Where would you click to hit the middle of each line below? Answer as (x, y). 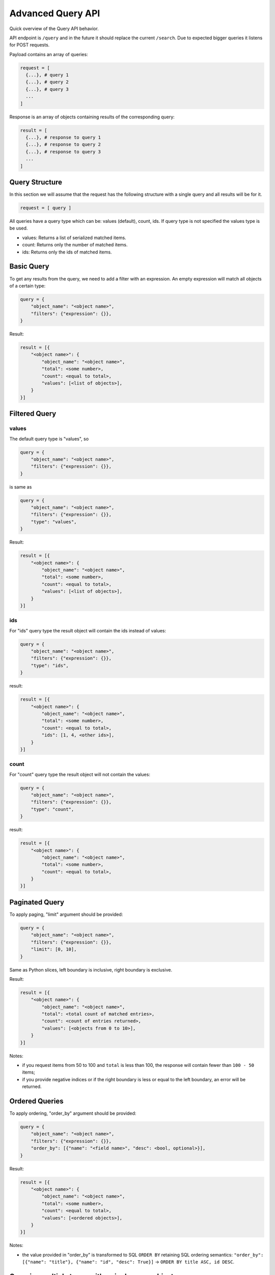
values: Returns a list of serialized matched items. (74, 238)
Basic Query (29, 266)
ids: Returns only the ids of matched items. (67, 252)
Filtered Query (33, 414)
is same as (21, 487)
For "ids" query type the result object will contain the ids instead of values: (88, 630)
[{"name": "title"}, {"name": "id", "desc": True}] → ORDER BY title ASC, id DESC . (128, 1262)
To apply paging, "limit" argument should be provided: (66, 914)
